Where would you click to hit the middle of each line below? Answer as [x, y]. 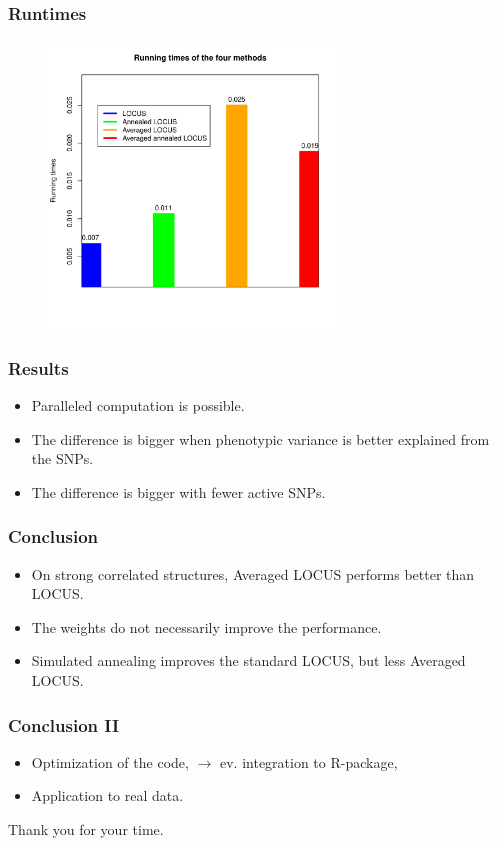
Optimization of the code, [110, 761]
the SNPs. [62, 458]
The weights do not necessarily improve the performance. [206, 626]
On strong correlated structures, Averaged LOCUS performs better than [253, 573]
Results [38, 367]
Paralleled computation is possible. [138, 405]
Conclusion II [64, 724]
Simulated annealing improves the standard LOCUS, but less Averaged [248, 660]
